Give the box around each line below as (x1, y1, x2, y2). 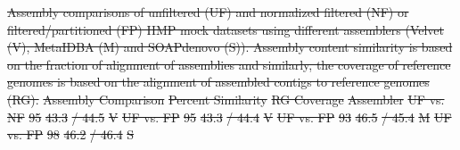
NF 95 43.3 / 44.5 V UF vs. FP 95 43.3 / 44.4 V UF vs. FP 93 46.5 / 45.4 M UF (7, 107, 452, 126)
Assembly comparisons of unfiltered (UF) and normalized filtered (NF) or (7, 3, 409, 21)
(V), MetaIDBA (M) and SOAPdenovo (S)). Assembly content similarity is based (7, 37, 453, 56)
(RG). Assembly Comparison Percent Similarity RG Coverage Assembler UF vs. (7, 89, 445, 108)
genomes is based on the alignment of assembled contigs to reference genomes (7, 72, 430, 91)
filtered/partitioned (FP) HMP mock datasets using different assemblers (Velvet (7, 20, 445, 38)
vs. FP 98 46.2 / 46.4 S (7, 125, 135, 144)
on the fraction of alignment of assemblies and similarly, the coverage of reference (7, 54, 451, 73)
